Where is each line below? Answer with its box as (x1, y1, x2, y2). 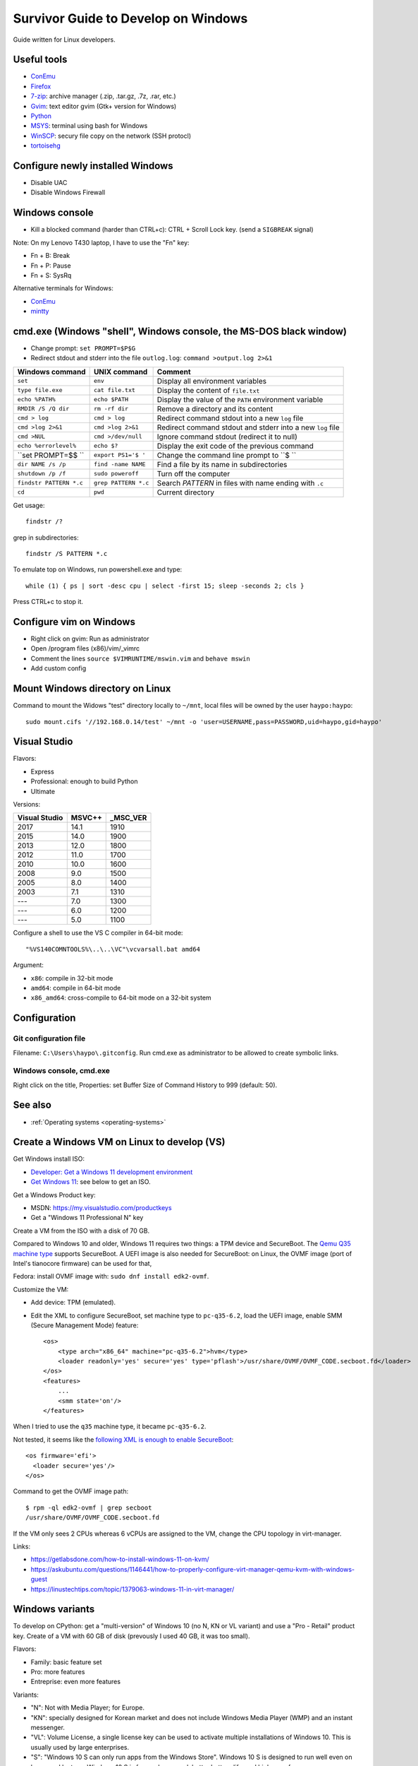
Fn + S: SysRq (30, 271, 72, 279)
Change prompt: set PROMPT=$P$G (30, 344, 136, 352)
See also (13, 1099, 52, 1111)
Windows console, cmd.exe (13, 1066, 111, 1076)
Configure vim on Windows (13, 615, 135, 628)
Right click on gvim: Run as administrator (30, 634, 149, 643)
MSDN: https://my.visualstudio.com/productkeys (30, 1204, 172, 1212)
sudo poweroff (93, 470, 139, 478)
